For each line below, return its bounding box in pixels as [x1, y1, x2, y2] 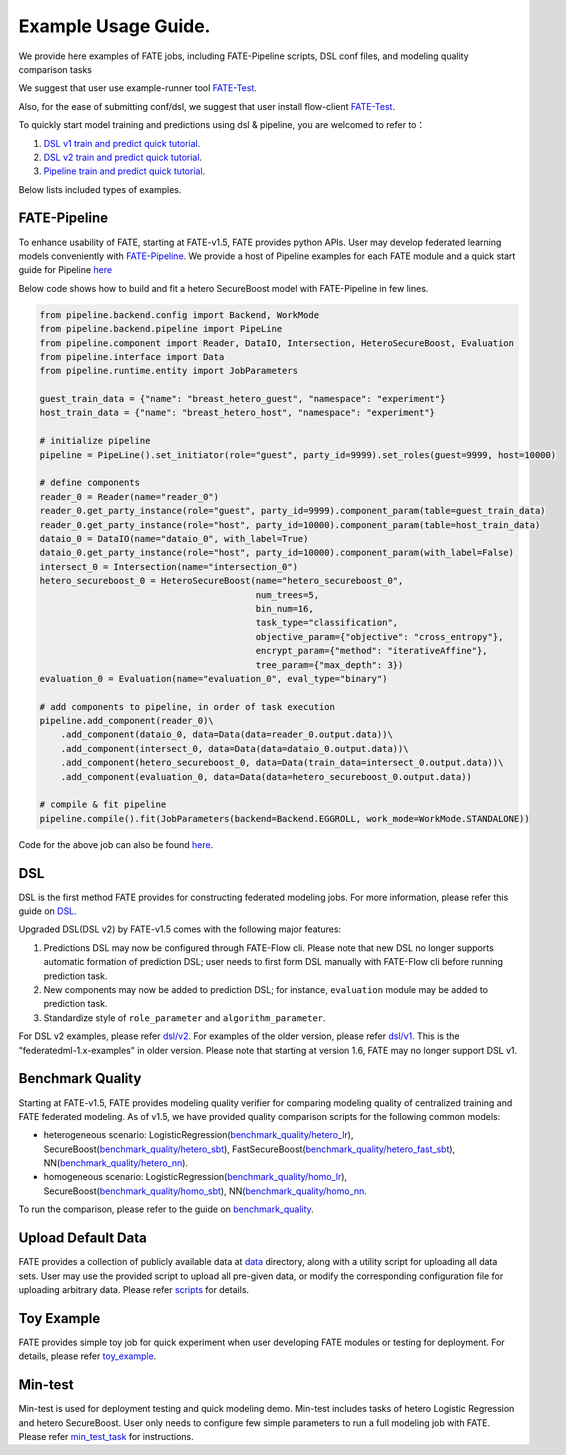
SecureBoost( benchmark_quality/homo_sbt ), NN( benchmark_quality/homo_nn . [43, 1185, 367, 1197]
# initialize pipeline [39, 435, 151, 447]
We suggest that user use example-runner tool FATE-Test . [18, 82, 257, 94]
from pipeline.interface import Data [39, 351, 225, 362]
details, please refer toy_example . [18, 1350, 157, 1362]
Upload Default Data [18, 1230, 147, 1247]
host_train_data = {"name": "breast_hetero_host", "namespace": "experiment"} [39, 407, 435, 419]
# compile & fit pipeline [39, 799, 167, 810]
